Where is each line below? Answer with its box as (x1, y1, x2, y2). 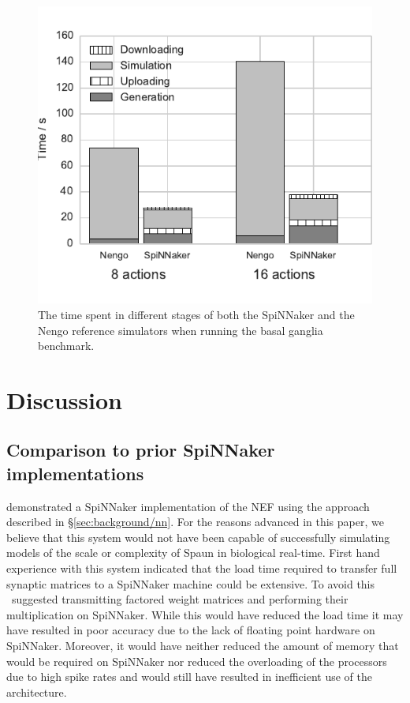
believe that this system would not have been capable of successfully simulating (6, 528, 390, 545)
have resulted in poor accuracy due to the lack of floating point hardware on (6, 622, 375, 638)
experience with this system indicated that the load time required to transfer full (6, 560, 397, 577)
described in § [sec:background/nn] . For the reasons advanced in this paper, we (6, 513, 384, 530)
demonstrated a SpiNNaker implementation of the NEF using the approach (6, 498, 370, 514)
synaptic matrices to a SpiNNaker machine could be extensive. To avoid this (6, 575, 375, 592)
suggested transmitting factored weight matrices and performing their (11, 591, 348, 607)
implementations (6, 461, 144, 485)
